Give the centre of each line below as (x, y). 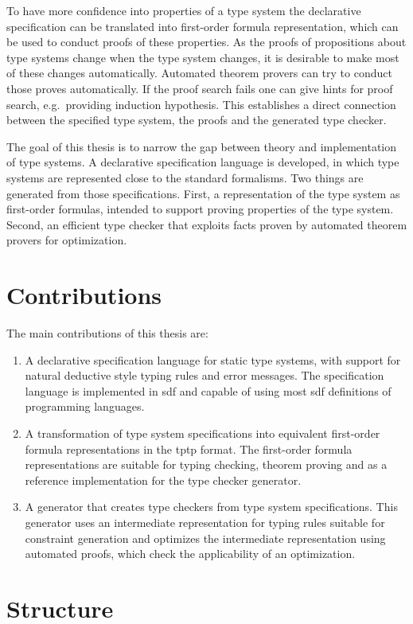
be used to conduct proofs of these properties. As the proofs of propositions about (206, 42)
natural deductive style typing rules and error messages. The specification (205, 375)
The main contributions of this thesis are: (107, 333)
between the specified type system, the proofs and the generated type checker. (197, 120)
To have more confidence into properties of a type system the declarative (184, 10)
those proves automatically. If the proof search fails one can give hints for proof (200, 88)
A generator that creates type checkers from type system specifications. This (211, 507)
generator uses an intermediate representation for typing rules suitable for (205, 522)
